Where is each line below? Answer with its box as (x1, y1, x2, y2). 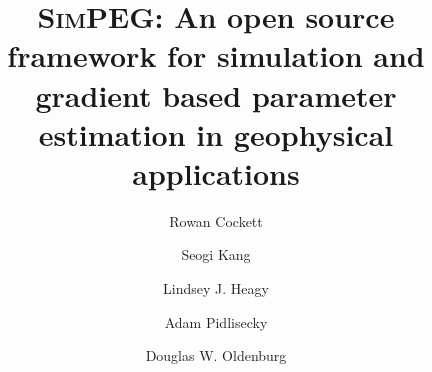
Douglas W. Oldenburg (145, 345, 287, 366)
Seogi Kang (181, 244, 251, 265)
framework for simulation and (7, 35, 425, 76)
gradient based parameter (35, 74, 397, 115)
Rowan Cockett (169, 210, 263, 231)
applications (132, 152, 300, 193)
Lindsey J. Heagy (163, 278, 269, 299)
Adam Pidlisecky (164, 311, 268, 332)
